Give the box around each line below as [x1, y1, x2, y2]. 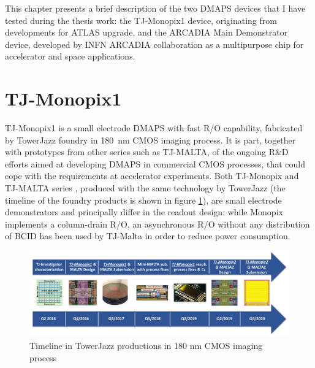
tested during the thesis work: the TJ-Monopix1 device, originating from [5, 13, 277, 26]
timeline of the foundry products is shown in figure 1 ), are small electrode [5, 193, 282, 206]
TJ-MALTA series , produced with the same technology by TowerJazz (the [5, 182, 286, 194]
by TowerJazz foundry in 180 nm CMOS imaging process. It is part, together [5, 133, 296, 146]
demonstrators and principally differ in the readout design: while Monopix [5, 205, 283, 218]
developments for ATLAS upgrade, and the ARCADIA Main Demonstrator [5, 26, 288, 39]
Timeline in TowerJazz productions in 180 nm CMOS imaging [29, 339, 263, 351]
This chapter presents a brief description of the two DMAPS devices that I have [5, 2, 306, 14]
